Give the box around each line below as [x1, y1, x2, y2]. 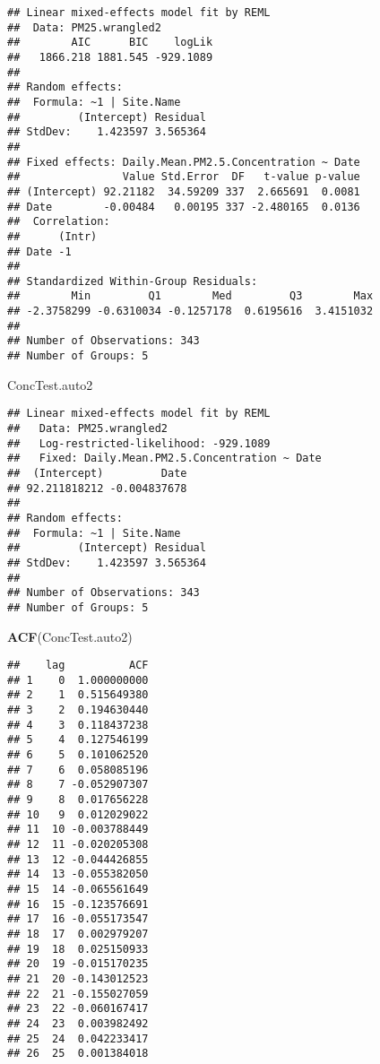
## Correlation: [7, 215, 110, 229]
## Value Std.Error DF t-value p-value [7, 170, 360, 184]
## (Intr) [7, 229, 98, 243]
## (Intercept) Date [7, 466, 187, 480]
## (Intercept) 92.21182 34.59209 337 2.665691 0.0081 [7, 185, 360, 198]
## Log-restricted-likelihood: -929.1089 [7, 437, 271, 450]
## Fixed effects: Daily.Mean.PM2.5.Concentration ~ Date [7, 155, 360, 169]
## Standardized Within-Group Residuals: [7, 274, 258, 288]
